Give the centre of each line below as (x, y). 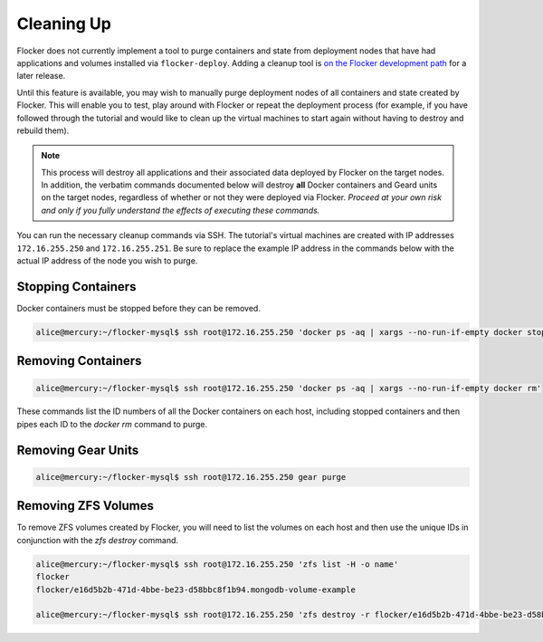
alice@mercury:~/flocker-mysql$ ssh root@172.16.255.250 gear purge (191, 477)
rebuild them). (43, 130)
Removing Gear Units (78, 450)
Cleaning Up (64, 24)
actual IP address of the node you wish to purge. (107, 261)
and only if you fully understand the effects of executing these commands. (181, 210)
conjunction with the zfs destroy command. (98, 540)
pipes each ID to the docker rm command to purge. (112, 424)
